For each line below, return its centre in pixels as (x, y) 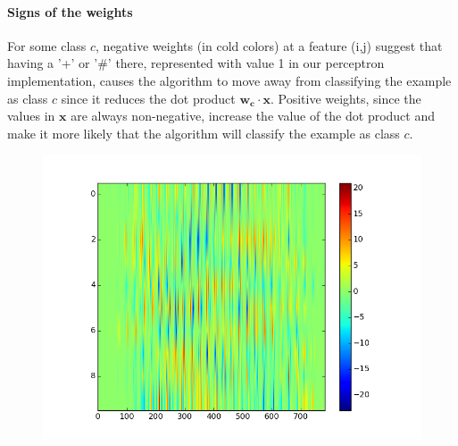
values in (31, 116)
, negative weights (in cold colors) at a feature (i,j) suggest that (269, 45)
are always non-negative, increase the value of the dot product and (253, 116)
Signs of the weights (70, 11)
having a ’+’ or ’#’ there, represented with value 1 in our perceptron (196, 63)
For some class (47, 45)
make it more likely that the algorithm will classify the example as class (204, 133)
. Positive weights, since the (346, 98)
